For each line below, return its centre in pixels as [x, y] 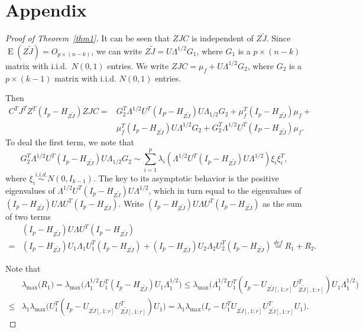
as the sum [282, 203]
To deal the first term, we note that [70, 141]
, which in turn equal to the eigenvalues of [225, 190]
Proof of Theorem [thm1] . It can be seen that [88, 38]
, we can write [117, 51]
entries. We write [138, 65]
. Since [278, 38]
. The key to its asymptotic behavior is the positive [186, 178]
